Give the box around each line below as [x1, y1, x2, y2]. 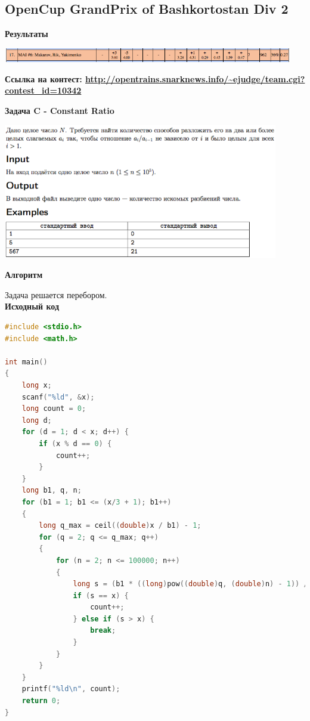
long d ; [21, 416, 52, 425]
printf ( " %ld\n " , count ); [21, 685, 120, 694]
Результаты [5, 27, 48, 40]
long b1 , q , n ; [21, 486, 82, 495]
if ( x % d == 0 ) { [39, 439, 112, 448]
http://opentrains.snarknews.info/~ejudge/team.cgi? [85, 72, 305, 85]
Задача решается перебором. [5, 288, 107, 301]
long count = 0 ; [21, 404, 86, 413]
